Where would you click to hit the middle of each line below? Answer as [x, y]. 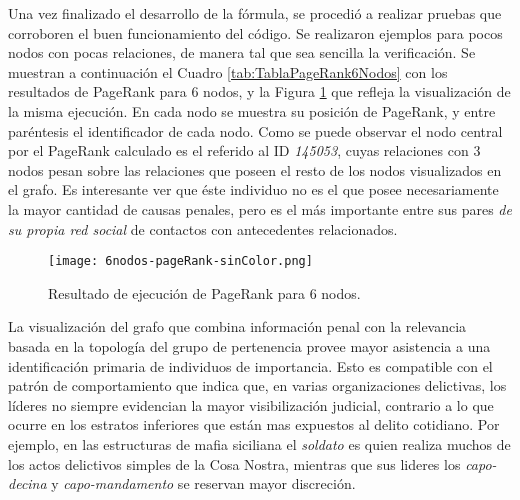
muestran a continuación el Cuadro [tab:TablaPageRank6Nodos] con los [228, 71]
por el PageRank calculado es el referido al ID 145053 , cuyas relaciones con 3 [244, 150]
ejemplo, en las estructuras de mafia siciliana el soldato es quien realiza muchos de [259, 443]
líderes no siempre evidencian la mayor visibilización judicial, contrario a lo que [251, 404]
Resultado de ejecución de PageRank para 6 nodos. [204, 292]
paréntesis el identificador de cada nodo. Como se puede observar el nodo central [255, 130]
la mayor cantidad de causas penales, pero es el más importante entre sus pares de [260, 208]
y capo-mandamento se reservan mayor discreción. [203, 483]
